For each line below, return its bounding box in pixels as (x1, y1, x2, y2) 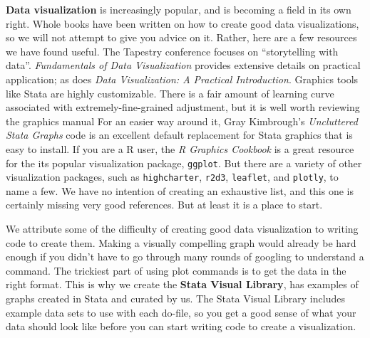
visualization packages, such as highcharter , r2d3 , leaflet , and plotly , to (6, 169, 339, 184)
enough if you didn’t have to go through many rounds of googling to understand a (6, 249, 364, 264)
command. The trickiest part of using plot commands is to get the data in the (6, 263, 346, 278)
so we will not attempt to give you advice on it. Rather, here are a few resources (6, 30, 357, 45)
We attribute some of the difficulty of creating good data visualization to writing (6, 221, 359, 236)
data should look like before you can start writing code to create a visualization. (6, 319, 356, 334)
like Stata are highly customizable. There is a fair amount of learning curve (6, 85, 334, 100)
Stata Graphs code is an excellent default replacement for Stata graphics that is (6, 127, 353, 142)
